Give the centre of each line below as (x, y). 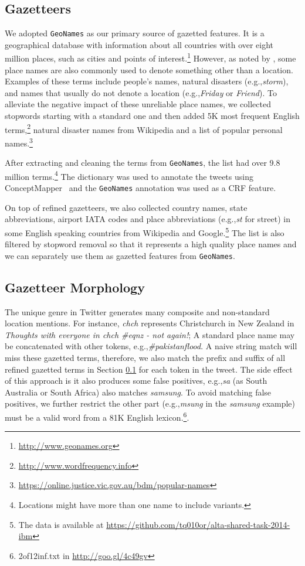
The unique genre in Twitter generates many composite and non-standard (137, 311)
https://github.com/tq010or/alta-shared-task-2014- (198, 524)
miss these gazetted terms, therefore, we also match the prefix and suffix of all (145, 357)
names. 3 (19, 142)
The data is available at (61, 524)
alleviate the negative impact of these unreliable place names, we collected (138, 104)
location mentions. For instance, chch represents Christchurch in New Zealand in (150, 323)
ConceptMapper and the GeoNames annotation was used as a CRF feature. (140, 188)
